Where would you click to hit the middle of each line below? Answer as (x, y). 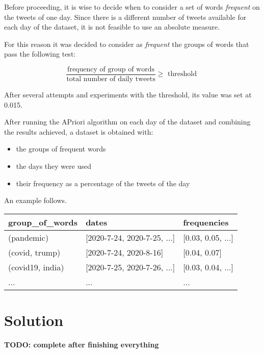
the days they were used (54, 166)
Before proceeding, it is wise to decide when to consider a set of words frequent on (132, 7)
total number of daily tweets (111, 79)
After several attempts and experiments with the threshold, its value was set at (128, 95)
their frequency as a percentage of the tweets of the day (103, 183)
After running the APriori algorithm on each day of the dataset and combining (127, 122)
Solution (34, 320)
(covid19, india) (36, 267)
